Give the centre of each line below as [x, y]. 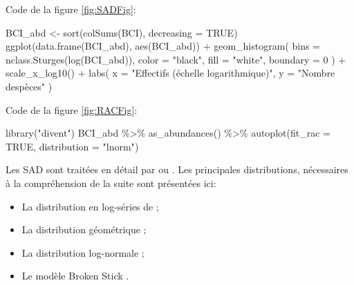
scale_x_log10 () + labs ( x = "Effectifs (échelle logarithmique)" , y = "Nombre [170, 73]
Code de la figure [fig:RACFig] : [72, 109]
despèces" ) [29, 86]
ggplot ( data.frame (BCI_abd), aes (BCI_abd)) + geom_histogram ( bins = [163, 46]
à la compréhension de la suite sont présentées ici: [111, 183]
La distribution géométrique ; [84, 229]
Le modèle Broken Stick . [75, 276]
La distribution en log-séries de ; [90, 206]
